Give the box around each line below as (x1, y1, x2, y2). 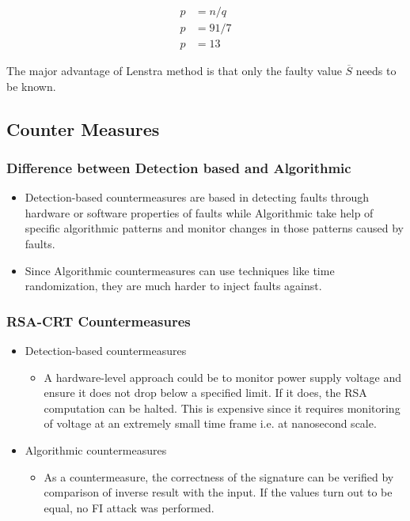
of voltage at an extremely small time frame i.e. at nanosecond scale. (44, 415, 377, 432)
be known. (6, 77, 56, 94)
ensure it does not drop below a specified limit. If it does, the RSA (44, 384, 367, 401)
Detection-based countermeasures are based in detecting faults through (25, 189, 370, 206)
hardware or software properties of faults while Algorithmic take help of (25, 204, 374, 221)
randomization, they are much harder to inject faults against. (25, 277, 322, 294)
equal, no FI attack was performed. (44, 499, 214, 515)
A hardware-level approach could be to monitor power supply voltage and (44, 368, 401, 385)
